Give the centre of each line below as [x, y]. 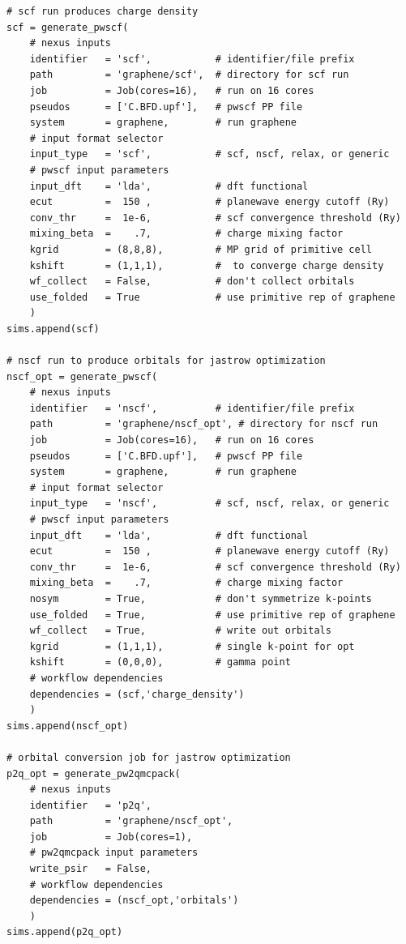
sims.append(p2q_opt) [65, 932]
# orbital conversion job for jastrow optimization [149, 757]
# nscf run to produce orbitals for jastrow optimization [166, 361]
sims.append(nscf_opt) [68, 726]
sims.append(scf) [53, 329]
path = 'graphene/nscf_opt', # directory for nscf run [204, 424]
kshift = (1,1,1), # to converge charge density [207, 265]
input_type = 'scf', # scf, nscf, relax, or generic [209, 154]
